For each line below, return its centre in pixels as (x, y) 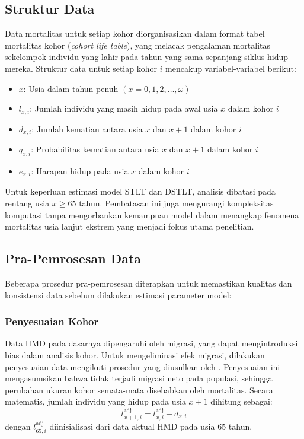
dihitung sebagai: (241, 401)
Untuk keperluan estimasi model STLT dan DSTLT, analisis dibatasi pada (140, 191)
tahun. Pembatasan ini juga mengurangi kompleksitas (176, 203)
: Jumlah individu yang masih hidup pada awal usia (124, 108)
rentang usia (27, 203)
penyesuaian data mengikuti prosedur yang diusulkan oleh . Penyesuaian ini (143, 366)
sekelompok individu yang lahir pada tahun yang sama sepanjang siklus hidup (147, 57)
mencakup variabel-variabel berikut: (231, 68)
